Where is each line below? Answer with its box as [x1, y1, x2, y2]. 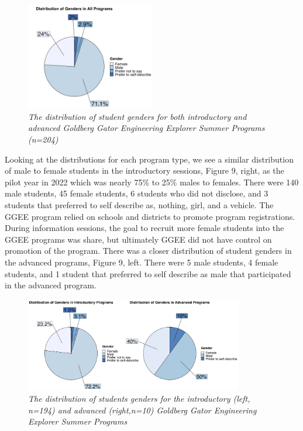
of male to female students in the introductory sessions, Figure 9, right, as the [5, 164, 284, 177]
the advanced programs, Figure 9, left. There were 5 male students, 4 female [5, 256, 278, 268]
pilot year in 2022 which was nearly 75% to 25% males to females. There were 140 [5, 175, 299, 188]
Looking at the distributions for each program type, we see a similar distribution [5, 153, 294, 165]
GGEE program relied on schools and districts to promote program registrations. [5, 210, 295, 222]
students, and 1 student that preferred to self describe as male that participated [5, 267, 291, 280]
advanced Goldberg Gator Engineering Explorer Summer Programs [28, 122, 265, 134]
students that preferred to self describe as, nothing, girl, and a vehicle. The [5, 198, 274, 211]
